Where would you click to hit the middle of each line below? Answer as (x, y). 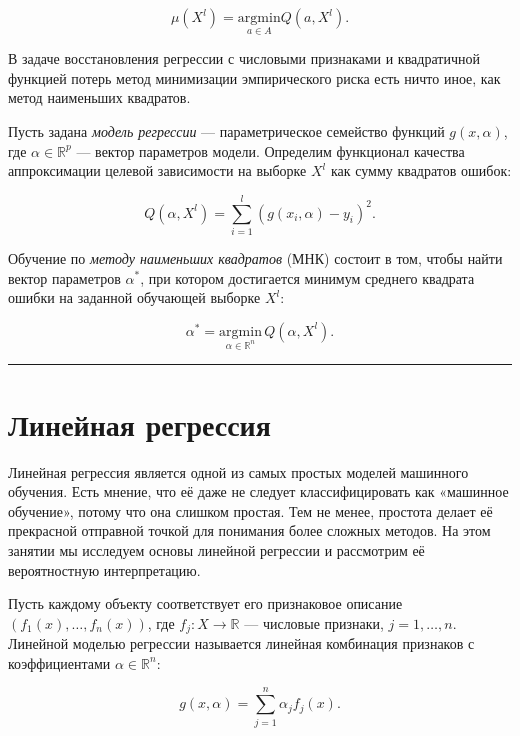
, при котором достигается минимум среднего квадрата (307, 277)
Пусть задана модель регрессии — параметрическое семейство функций (226, 131)
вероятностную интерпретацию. (104, 569)
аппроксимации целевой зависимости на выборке (157, 170)
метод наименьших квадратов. (99, 97)
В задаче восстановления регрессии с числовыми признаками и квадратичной (244, 58)
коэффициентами (59, 662)
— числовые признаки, (314, 622)
